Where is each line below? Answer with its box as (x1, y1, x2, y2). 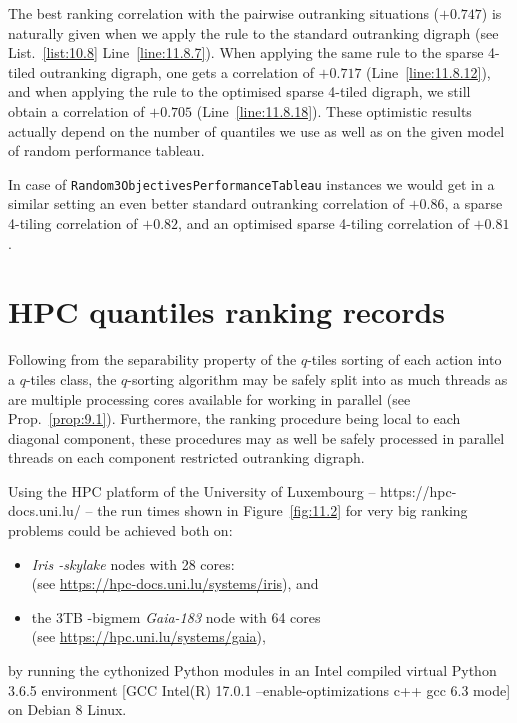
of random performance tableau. (8, 140, 205, 161)
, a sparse (444, 193, 503, 214)
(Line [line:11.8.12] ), (366, 61, 491, 82)
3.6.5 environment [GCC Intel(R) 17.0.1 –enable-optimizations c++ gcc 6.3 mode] (8, 679, 511, 700)
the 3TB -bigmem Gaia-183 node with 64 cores (31, 606, 321, 627)
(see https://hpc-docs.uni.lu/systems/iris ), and (31, 573, 319, 594)
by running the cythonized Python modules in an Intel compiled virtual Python (8, 660, 497, 681)
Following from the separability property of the (8, 349, 297, 370)
